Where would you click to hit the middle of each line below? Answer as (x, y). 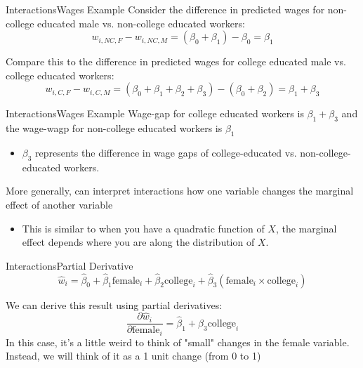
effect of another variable (59, 204)
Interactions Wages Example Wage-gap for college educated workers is (155, 113)
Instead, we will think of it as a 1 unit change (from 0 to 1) (133, 356)
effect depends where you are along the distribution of (138, 242)
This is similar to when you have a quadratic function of (143, 228)
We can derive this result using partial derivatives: (114, 304)
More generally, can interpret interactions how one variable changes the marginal (180, 191)
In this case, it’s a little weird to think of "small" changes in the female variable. (178, 342)
